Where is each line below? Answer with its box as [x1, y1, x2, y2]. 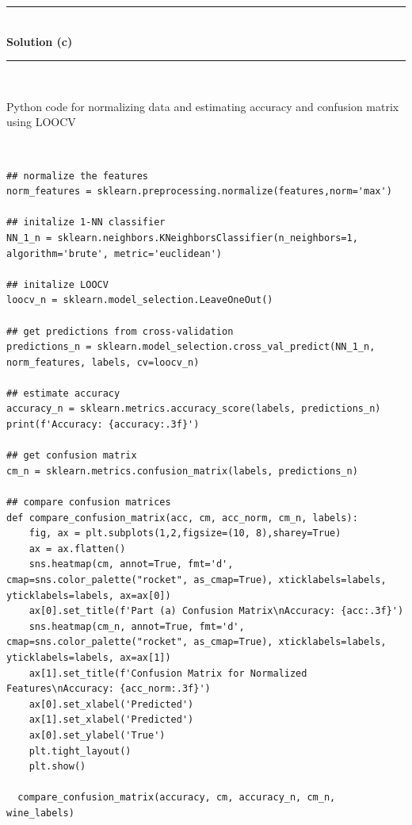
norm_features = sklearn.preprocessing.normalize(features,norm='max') [6, 186, 392, 198]
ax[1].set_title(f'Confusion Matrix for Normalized [29, 667, 307, 679]
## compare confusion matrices [6, 497, 171, 508]
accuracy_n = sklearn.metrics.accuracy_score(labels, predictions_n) [6, 403, 381, 415]
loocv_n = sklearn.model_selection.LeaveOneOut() [6, 294, 273, 306]
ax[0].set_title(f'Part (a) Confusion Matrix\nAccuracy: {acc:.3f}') [29, 605, 404, 617]
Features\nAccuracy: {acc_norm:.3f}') [6, 683, 211, 695]
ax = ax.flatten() [29, 543, 126, 554]
